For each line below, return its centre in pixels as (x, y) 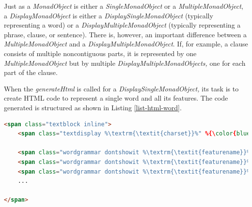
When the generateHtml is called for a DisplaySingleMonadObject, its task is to (121, 88)
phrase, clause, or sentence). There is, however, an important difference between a (125, 34)
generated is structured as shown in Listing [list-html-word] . (93, 107)
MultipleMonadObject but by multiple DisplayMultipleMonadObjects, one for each (125, 63)
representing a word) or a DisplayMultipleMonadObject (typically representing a (122, 25)
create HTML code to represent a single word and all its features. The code (116, 98)
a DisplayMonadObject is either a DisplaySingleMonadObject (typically (109, 15)
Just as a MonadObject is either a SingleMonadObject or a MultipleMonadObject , (124, 6)
